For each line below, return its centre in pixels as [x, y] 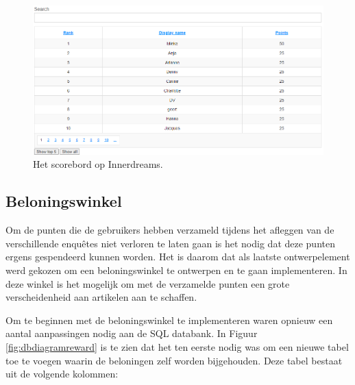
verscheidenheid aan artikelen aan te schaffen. [101, 297]
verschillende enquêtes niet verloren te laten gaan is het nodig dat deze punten [170, 243]
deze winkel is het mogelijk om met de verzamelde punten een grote [148, 283]
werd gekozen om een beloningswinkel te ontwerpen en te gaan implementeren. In [176, 270]
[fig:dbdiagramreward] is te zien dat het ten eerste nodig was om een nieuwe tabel [177, 346]
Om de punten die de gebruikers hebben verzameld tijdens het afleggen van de [170, 230]
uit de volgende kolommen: [62, 374]
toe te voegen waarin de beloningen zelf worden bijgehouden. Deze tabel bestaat [174, 360]
